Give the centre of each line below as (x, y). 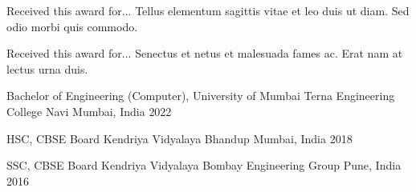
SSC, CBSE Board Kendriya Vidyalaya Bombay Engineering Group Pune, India (204, 165)
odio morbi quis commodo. (72, 26)
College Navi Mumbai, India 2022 (89, 111)
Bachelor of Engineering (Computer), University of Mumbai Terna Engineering (201, 96)
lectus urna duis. (47, 68)
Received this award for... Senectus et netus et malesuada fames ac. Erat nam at (205, 53)
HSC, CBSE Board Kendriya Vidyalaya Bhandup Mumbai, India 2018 (179, 138)
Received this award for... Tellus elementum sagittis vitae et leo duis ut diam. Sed (208, 10)
